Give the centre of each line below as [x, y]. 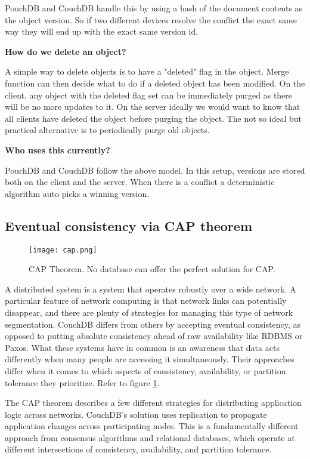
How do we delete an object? [66, 51]
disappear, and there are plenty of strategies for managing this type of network [149, 312]
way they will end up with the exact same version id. [102, 31]
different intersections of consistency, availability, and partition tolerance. [138, 449]
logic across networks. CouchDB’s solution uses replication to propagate [136, 414]
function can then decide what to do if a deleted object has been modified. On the [155, 83]
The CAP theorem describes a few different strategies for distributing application [153, 403]
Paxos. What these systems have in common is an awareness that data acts [142, 347]
